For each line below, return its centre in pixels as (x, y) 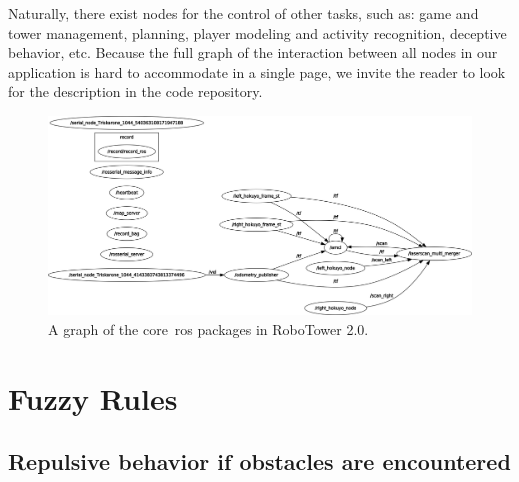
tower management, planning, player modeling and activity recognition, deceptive (257, 32)
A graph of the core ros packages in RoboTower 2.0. (208, 328)
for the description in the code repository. (135, 91)
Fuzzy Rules (93, 397)
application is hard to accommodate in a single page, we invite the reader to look (257, 71)
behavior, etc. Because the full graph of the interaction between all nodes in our (253, 52)
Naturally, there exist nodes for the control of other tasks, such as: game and (243, 13)
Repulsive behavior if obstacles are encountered (259, 461)
